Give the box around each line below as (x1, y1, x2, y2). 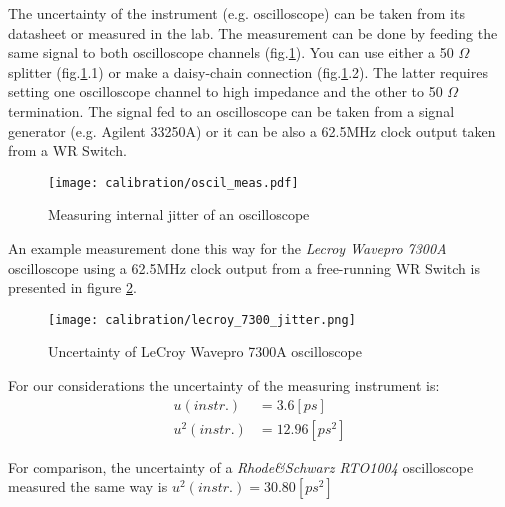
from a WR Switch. (8, 140, 127, 161)
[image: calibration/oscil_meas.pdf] (48, 175, 299, 190)
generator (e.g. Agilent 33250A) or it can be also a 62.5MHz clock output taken (8, 120, 496, 141)
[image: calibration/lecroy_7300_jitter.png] (48, 312, 356, 327)
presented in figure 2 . (8, 277, 137, 298)
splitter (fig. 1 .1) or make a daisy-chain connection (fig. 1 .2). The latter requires (8, 61, 488, 82)
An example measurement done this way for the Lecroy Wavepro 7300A (8, 238, 447, 258)
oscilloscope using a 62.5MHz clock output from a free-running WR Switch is (8, 257, 480, 278)
